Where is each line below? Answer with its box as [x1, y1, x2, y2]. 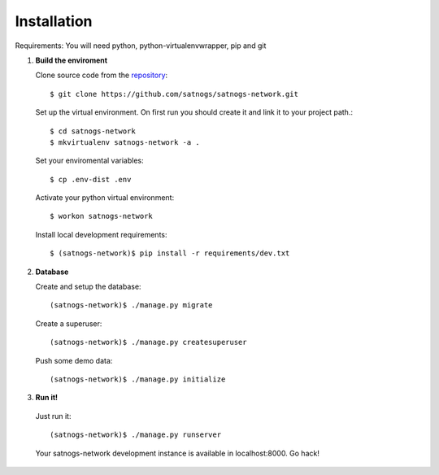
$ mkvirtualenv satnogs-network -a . [50, 137, 201, 146]
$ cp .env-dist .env [50, 175, 132, 184]
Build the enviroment [35, 55, 108, 65]
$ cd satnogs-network [50, 126, 136, 136]
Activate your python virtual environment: [35, 193, 175, 203]
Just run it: [35, 411, 72, 421]
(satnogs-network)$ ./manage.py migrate [50, 301, 213, 310]
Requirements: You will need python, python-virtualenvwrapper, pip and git [15, 41, 267, 50]
